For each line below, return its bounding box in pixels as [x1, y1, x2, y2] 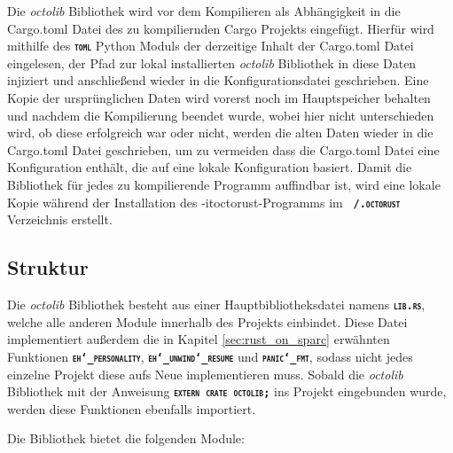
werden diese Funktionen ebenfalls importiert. [7, 399, 256, 418]
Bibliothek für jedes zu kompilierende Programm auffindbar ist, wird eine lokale [7, 176, 441, 193]
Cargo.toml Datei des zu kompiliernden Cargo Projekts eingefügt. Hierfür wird [7, 19, 434, 37]
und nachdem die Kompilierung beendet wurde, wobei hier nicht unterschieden [7, 105, 434, 124]
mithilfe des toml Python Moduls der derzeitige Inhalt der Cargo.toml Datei [7, 36, 414, 55]
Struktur [7, 254, 89, 281]
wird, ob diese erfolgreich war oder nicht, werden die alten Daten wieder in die [7, 123, 433, 142]
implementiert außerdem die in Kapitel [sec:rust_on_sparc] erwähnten [7, 330, 390, 348]
